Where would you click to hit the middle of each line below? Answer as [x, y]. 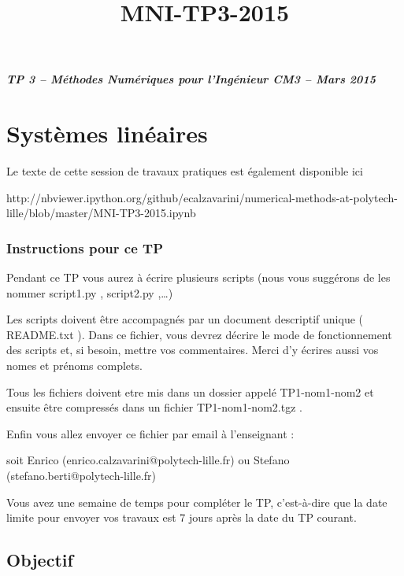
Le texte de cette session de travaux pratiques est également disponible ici [185, 171]
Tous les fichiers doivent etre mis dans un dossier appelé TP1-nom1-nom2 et [190, 391]
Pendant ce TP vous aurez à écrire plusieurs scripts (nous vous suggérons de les [198, 277]
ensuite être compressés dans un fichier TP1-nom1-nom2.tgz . [154, 407]
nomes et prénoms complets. [74, 366]
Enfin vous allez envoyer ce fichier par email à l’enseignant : [150, 433]
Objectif [40, 560]
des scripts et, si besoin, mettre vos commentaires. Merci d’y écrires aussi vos [193, 350]
